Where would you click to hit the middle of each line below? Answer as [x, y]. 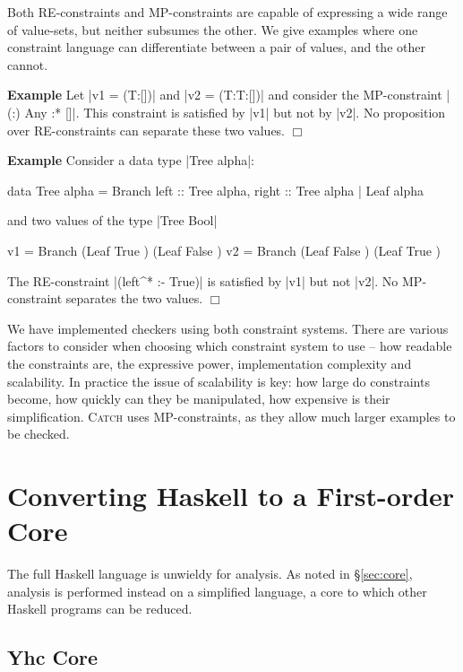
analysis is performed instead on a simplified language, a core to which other [217, 591]
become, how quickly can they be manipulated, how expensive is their [199, 399]
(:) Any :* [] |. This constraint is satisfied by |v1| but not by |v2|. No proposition [227, 112]
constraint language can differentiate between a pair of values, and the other [216, 47]
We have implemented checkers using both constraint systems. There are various [228, 328]
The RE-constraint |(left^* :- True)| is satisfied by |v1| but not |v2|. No [203, 280]
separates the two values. [134, 298]
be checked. [39, 434]
